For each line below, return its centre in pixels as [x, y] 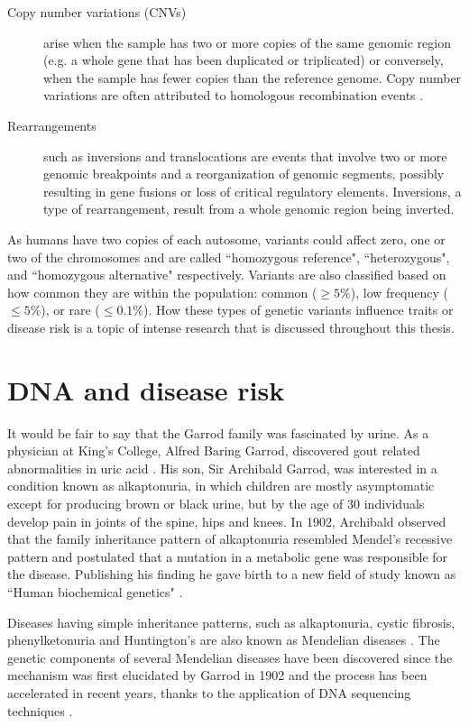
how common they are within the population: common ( [162, 292]
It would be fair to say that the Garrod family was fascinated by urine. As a [218, 432]
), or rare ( [70, 310]
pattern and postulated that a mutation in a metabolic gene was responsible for [228, 556]
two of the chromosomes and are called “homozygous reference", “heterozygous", [229, 257]
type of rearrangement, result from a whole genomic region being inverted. [249, 209]
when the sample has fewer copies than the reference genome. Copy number [253, 77]
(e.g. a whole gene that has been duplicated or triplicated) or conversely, [244, 60]
